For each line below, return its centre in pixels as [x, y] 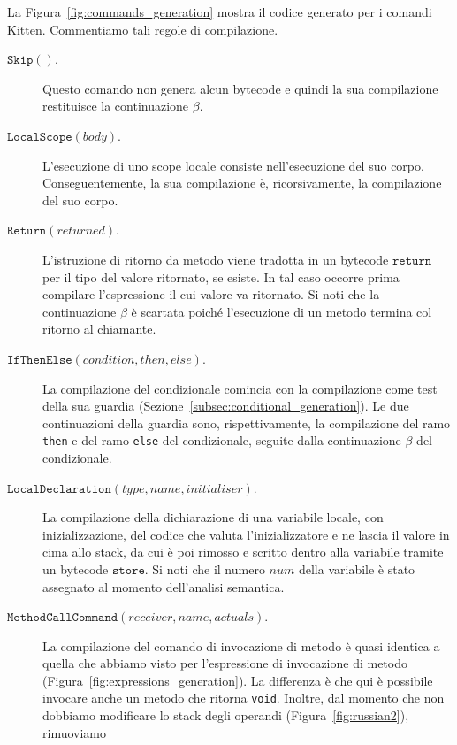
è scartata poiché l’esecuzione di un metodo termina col [282, 311]
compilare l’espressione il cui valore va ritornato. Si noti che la [211, 294]
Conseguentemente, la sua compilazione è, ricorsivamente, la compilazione [242, 183]
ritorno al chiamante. [99, 329]
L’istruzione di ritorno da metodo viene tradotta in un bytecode [216, 259]
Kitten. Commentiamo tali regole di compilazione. [143, 29]
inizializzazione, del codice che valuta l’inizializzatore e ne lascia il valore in [246, 534]
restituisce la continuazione [116, 106]
